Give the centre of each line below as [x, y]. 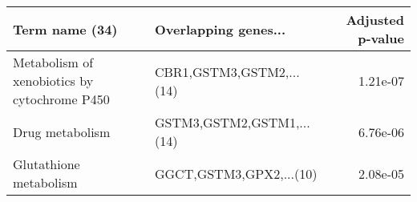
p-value [381, 38]
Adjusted [375, 20]
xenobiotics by [53, 81]
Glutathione [47, 164]
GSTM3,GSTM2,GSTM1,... [232, 122]
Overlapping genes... [220, 29]
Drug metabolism [62, 131]
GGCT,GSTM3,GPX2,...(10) [236, 173]
